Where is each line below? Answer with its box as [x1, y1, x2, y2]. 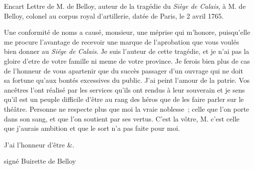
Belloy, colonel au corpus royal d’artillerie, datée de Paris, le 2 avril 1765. [4, 10, 224, 21]
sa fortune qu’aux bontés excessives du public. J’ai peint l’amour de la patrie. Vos [4, 75, 250, 85]
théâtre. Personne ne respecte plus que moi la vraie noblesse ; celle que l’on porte [4, 103, 250, 114]
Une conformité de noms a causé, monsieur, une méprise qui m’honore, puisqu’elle [4, 27, 251, 37]
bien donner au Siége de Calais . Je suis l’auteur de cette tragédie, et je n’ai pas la [4, 46, 250, 56]
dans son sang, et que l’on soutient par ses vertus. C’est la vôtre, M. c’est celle [4, 113, 240, 123]
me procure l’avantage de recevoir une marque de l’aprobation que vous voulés [4, 36, 239, 47]
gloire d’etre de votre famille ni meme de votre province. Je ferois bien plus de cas [4, 55, 250, 66]
